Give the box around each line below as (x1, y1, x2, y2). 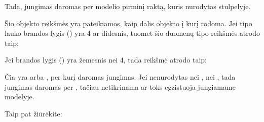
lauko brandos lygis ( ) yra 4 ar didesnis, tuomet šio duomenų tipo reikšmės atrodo (5, 28, 260, 38)
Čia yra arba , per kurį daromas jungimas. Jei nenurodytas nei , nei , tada (5, 71, 236, 82)
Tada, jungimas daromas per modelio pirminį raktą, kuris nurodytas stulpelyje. (5, 1, 251, 11)
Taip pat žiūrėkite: (5, 108, 62, 118)
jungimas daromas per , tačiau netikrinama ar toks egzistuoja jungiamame (5, 81, 236, 92)
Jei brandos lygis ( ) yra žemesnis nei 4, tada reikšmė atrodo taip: (5, 54, 207, 65)
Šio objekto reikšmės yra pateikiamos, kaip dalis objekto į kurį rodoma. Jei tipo (5, 18, 252, 28)
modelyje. (5, 91, 34, 102)
